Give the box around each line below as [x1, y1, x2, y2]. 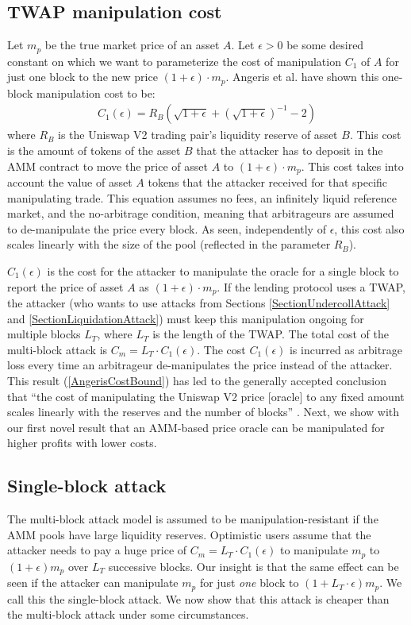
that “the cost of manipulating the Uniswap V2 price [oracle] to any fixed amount [7, 388, 405, 404]
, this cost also [334, 220, 405, 237]
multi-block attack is [7, 341, 108, 357]
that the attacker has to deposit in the [196, 141, 383, 158]
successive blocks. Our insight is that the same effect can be [108, 557, 399, 574]
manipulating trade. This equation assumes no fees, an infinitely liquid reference [7, 189, 397, 206]
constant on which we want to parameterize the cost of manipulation [7, 52, 341, 69]
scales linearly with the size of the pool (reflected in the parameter [7, 236, 331, 253]
